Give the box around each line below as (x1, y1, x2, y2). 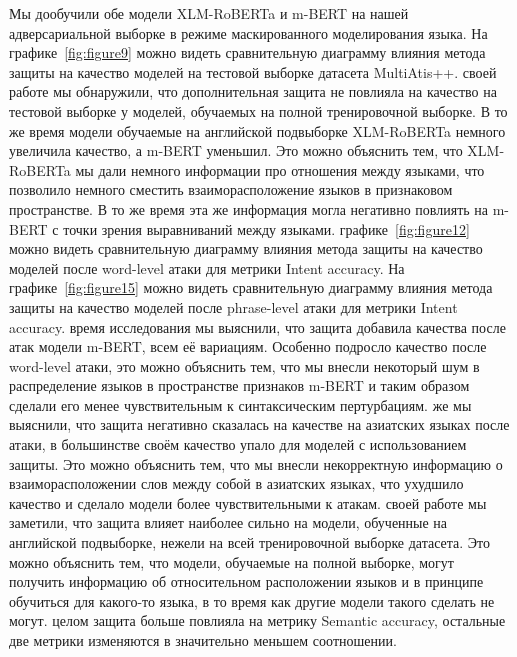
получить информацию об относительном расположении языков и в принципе (9, 571, 484, 592)
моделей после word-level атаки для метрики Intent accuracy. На (9, 257, 405, 278)
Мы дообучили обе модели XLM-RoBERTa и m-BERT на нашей (9, 3, 409, 23)
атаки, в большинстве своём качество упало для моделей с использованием (9, 434, 467, 455)
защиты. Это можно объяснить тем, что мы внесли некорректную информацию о (9, 453, 503, 474)
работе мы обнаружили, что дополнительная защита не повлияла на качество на (9, 81, 497, 102)
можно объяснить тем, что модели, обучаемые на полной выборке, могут (9, 551, 454, 572)
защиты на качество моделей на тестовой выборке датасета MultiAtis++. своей (9, 61, 497, 82)
